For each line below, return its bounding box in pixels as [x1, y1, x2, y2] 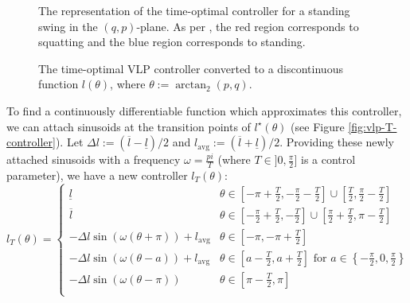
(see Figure [291, 118, 345, 134]
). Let [55, 134, 84, 150]
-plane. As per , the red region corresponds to [136, 17, 359, 34]
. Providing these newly [279, 134, 394, 150]
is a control [300, 151, 356, 168]
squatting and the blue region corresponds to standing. [38, 33, 306, 50]
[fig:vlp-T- [348, 118, 397, 134]
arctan [175, 80, 207, 91]
